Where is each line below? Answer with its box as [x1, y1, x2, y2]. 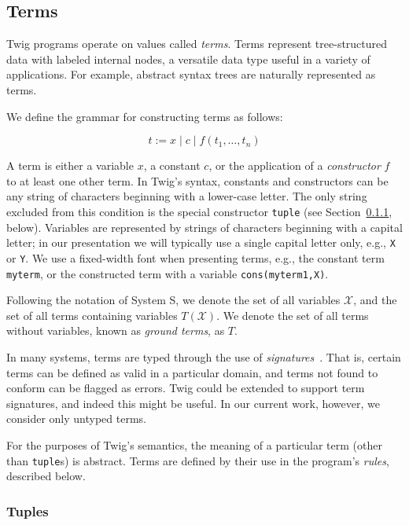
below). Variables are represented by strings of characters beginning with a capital [6, 218, 403, 235]
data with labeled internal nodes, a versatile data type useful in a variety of [6, 50, 370, 67]
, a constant [143, 157, 201, 174]
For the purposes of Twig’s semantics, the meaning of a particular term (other [6, 436, 382, 453]
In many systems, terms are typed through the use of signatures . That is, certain [6, 348, 401, 365]
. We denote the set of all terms [216, 307, 369, 323]
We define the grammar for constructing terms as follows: [6, 108, 283, 124]
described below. [6, 468, 86, 484]
